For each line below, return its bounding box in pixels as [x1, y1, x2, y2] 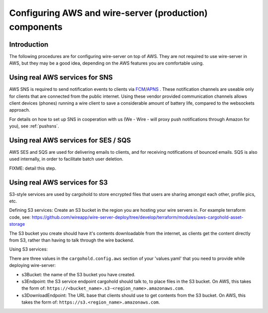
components [9, 21, 63, 32]
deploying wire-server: [9, 262, 56, 268]
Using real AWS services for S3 [9, 178, 108, 187]
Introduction [9, 40, 49, 49]
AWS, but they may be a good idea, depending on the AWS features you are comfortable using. [9, 60, 204, 66]
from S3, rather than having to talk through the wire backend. [9, 237, 134, 243]
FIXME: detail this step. [9, 165, 57, 171]
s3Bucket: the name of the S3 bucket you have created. [21, 271, 136, 277]
